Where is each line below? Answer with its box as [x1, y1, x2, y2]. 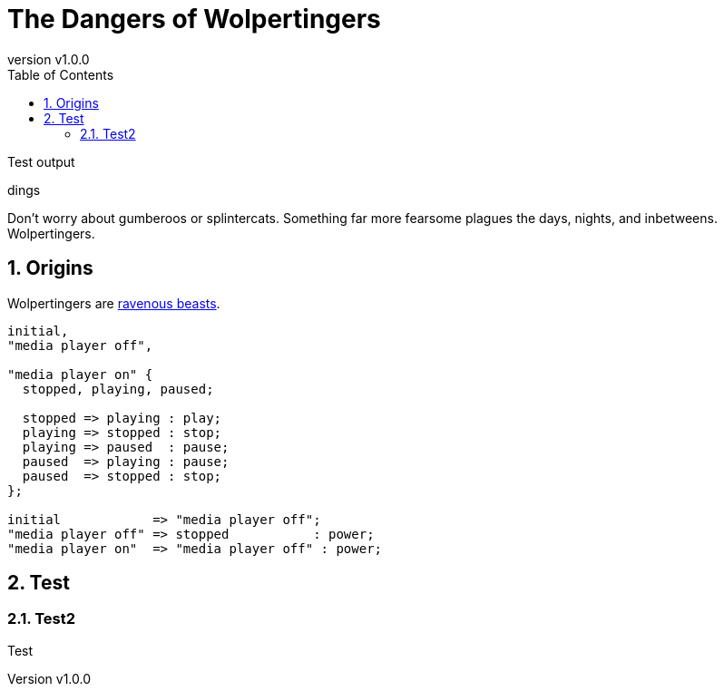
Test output [7, 153, 75, 170]
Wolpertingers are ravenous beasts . [7, 295, 220, 311]
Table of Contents [7, 66, 114, 83]
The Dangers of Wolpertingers [7, 4, 381, 34]
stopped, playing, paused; [22, 381, 214, 396]
